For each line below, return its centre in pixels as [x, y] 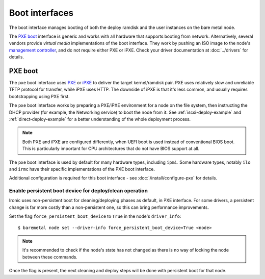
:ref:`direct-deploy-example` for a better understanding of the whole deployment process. [100, 119]
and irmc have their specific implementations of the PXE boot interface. [82, 169]
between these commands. [50, 257]
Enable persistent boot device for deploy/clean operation [79, 191]
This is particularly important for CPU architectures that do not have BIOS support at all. [111, 149]
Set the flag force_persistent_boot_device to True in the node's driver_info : [95, 216]
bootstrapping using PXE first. [39, 96]
